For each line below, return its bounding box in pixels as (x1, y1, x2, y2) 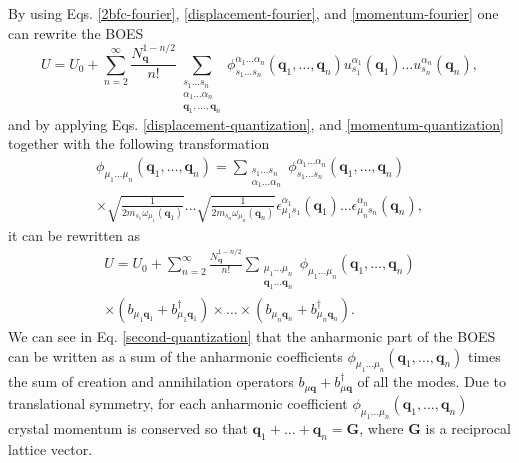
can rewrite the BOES (8, 22, 144, 43)
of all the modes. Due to (357, 371, 506, 392)
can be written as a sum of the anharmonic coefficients (8, 345, 343, 366)
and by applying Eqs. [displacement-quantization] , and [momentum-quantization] (8, 113, 504, 134)
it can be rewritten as (8, 224, 140, 245)
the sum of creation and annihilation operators (8, 371, 294, 392)
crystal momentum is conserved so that (8, 418, 248, 439)
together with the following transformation (8, 133, 270, 154)
